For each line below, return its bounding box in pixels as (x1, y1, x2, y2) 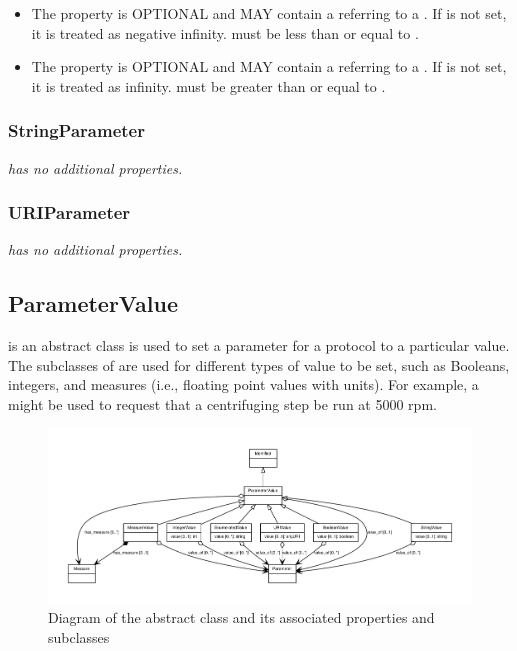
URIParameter (8, 200, 131, 225)
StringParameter (8, 118, 145, 143)
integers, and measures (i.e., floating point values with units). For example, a (8, 374, 479, 395)
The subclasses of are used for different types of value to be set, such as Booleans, (8, 354, 510, 375)
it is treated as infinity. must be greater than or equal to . (31, 75, 386, 96)
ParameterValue (8, 288, 179, 319)
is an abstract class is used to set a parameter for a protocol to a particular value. (8, 335, 510, 356)
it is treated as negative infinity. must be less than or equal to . (31, 22, 419, 43)
